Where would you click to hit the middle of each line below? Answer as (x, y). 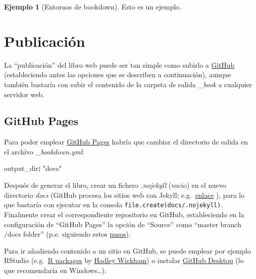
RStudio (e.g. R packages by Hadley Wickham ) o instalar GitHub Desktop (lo (124, 260)
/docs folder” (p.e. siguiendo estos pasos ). (67, 234)
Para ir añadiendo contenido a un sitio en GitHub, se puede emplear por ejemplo (128, 250)
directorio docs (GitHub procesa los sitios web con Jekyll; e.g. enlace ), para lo (124, 195)
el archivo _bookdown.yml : (44, 151)
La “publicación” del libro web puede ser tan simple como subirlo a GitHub (119, 65)
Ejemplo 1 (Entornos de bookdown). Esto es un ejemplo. (93, 6)
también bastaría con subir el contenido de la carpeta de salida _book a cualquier (128, 84)
